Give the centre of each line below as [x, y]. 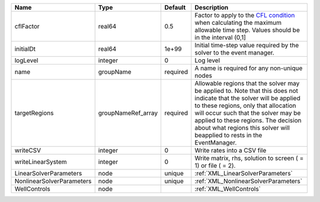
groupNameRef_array [128, 113]
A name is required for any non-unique [249, 68]
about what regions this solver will [242, 128]
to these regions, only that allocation [245, 105]
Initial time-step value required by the [247, 45]
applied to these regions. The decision [248, 120]
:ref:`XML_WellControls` [228, 189]
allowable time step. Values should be [247, 30]
